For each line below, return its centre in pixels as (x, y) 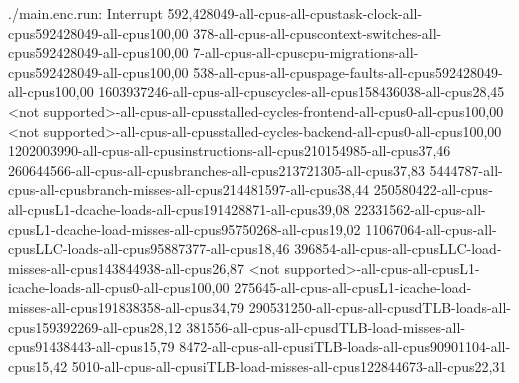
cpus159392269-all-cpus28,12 (95, 326)
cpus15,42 (38, 365)
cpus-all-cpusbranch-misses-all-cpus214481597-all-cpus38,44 (189, 189)
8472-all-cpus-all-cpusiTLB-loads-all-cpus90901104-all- (345, 346)
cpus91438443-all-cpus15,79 (91, 346)
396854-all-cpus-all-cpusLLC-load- (398, 248)
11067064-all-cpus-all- (431, 228)
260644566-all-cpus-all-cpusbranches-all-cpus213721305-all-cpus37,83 (216, 169)
